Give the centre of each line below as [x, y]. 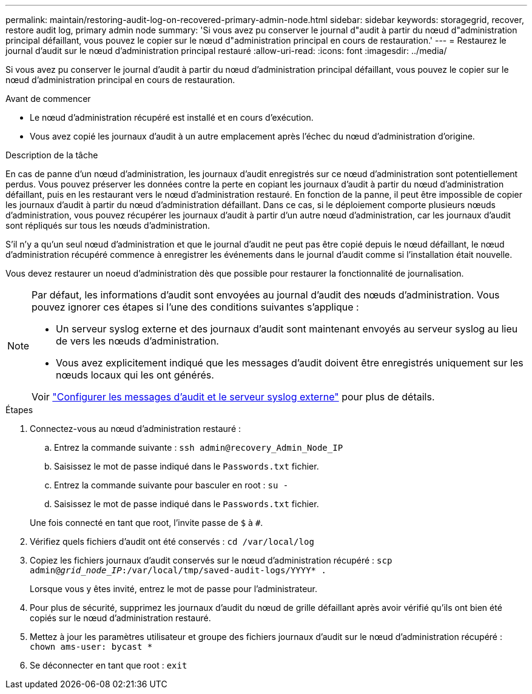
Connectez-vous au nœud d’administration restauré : [136, 429]
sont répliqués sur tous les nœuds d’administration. [108, 225]
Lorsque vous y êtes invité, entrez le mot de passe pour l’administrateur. [174, 589]
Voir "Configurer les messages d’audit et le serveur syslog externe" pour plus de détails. [233, 397]
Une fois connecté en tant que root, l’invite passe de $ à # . [146, 523]
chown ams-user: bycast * [91, 647]
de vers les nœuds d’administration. [137, 341]
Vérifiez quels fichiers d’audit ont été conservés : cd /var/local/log [172, 541]
